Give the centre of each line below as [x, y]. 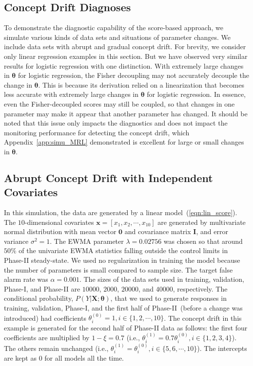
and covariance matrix [158, 231]
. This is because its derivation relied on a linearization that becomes [141, 84]
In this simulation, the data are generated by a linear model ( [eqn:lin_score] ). [121, 212]
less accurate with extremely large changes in [71, 94]
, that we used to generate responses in [168, 298]
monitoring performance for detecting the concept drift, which [97, 132]
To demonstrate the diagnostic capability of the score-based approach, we [114, 27]
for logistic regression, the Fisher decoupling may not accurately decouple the [133, 75]
